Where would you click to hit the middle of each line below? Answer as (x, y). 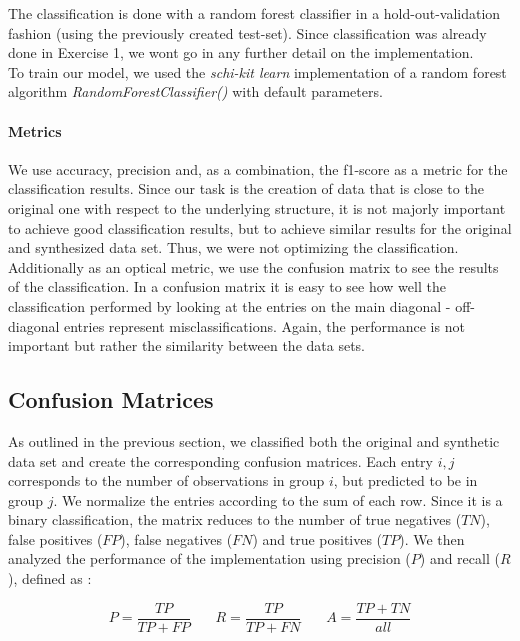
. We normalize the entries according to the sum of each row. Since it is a (278, 499)
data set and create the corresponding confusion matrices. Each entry (220, 460)
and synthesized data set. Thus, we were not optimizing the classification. (233, 247)
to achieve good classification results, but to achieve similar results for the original (260, 227)
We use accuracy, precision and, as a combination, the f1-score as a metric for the (258, 168)
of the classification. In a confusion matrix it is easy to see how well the (227, 286)
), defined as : (50, 578)
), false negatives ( (176, 538)
